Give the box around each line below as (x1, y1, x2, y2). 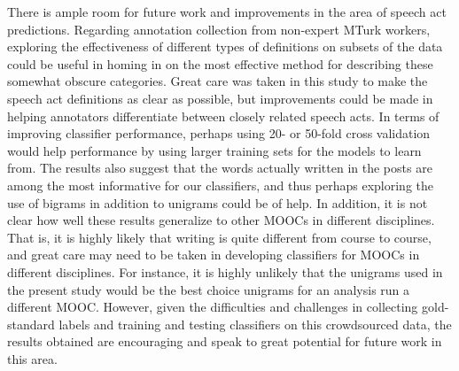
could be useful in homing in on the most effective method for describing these (7, 54, 433, 73)
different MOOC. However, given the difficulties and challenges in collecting (7, 298, 418, 316)
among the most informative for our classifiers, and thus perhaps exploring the (7, 175, 433, 194)
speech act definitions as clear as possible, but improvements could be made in (7, 89, 433, 107)
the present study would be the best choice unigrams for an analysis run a (7, 280, 410, 298)
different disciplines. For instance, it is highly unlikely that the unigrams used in (7, 262, 443, 281)
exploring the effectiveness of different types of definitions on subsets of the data (7, 37, 443, 56)
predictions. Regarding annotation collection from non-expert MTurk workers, (7, 19, 431, 38)
